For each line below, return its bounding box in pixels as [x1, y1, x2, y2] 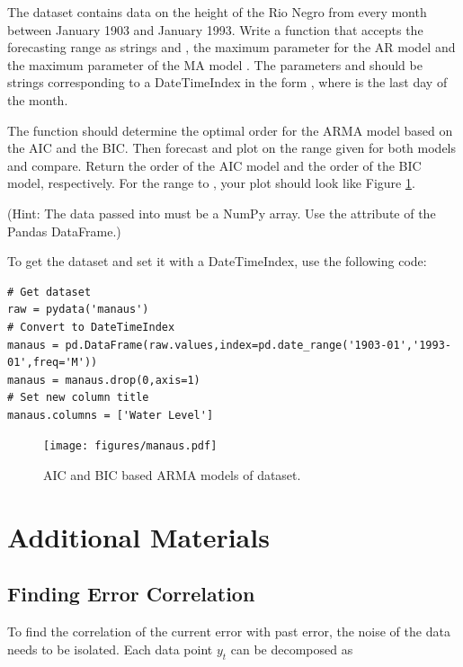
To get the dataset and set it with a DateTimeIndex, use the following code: [7, 252, 427, 271]
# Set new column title [7, 391, 149, 405]
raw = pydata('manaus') [7, 303, 149, 316]
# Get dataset [7, 285, 92, 298]
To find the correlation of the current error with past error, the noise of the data [7, 622, 450, 641]
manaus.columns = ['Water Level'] [7, 408, 214, 422]
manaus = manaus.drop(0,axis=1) [7, 373, 200, 387]
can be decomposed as [230, 639, 353, 658]
